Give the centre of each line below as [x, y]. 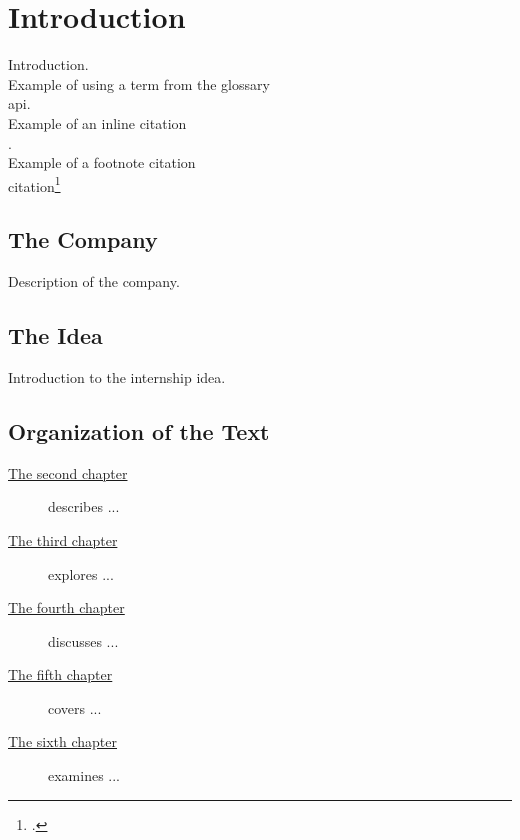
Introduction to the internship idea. [117, 376]
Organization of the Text [139, 430]
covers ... [75, 707]
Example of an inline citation [97, 122]
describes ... [84, 506]
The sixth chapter [63, 741]
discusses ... [83, 640]
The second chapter [68, 472]
